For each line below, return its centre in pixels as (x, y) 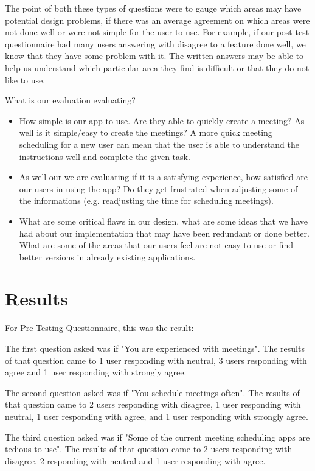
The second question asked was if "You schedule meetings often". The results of (152, 392)
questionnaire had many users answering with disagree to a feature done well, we (155, 44)
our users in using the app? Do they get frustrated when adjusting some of (158, 188)
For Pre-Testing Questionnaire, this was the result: (99, 328)
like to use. (25, 79)
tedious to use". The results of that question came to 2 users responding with (149, 449)
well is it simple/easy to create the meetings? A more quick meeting (146, 132)
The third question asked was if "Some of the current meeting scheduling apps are (157, 437)
